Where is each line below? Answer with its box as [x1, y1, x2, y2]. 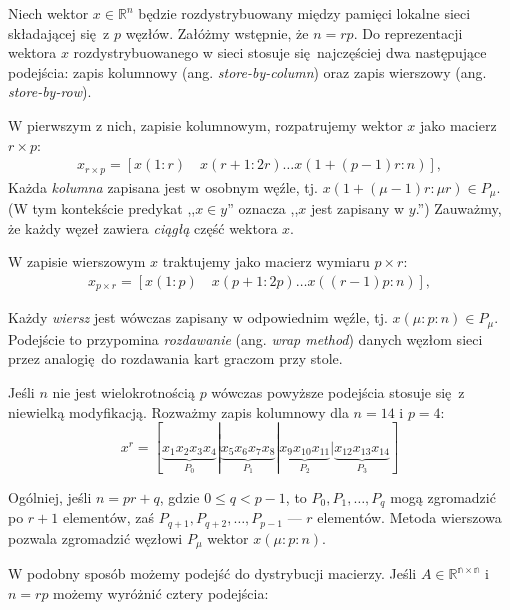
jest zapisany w [310, 198, 405, 219]
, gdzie [159, 486, 200, 507]
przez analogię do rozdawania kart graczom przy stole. [8, 348, 343, 369]
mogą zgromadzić [390, 486, 496, 507]
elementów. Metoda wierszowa [317, 507, 502, 528]
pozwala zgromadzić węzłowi [8, 527, 183, 548]
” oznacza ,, [227, 198, 299, 219]
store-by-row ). [8, 81, 92, 102]
